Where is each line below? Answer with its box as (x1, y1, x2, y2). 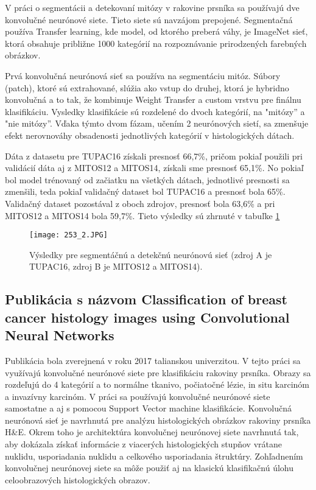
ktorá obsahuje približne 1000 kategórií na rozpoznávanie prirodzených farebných (5, 37, 307, 49)
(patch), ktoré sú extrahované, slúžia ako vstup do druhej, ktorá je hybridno (5, 81, 289, 94)
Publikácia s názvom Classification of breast (5, 290, 287, 309)
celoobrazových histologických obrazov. (5, 473, 150, 486)
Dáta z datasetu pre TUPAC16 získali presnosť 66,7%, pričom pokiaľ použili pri (5, 149, 303, 162)
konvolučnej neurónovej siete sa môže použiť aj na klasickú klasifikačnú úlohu (5, 461, 294, 474)
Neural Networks (5, 326, 114, 345)
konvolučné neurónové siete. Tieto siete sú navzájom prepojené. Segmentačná (5, 13, 293, 26)
